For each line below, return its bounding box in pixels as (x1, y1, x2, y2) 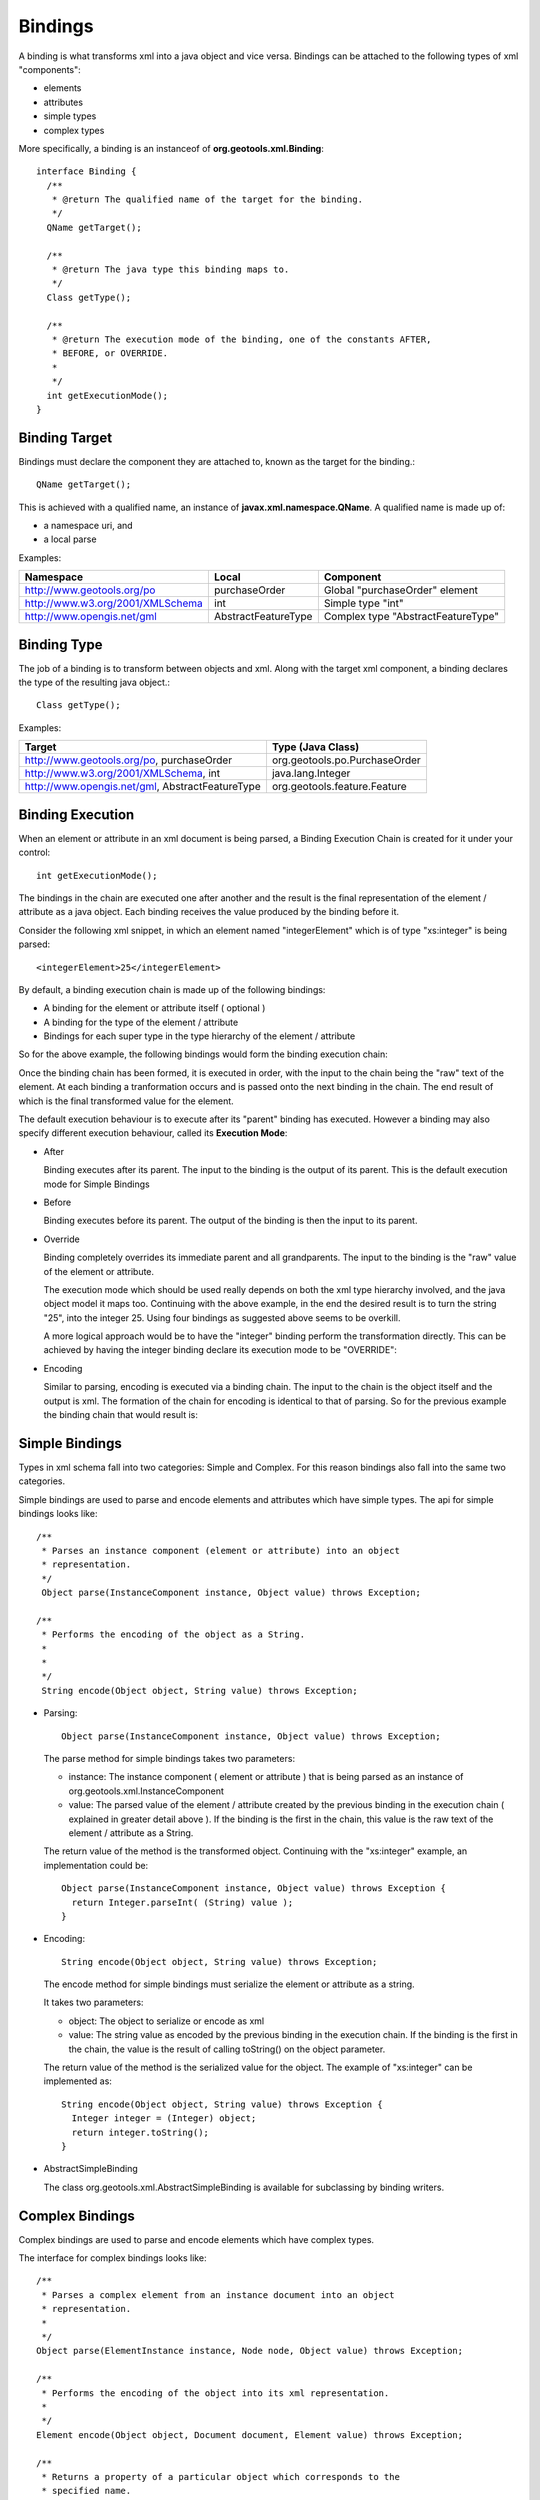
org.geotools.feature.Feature (271, 780, 407, 794)
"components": (18, 63, 82, 75)
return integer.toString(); (71, 2126, 210, 2138)
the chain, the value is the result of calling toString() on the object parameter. (68, 2043, 386, 2055)
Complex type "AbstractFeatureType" (323, 610, 500, 624)
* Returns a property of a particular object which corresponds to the (41, 2471, 400, 2482)
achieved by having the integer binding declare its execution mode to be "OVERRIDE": (43, 1344, 397, 1356)
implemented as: (43, 2075, 112, 2087)
